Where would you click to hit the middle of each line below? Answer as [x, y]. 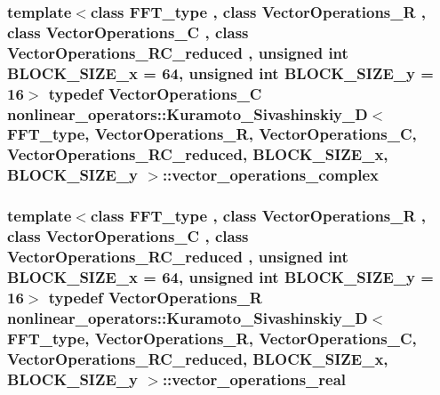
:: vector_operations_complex [270, 175]
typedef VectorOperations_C [155, 93]
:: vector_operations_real [254, 379]
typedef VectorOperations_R [155, 297]
